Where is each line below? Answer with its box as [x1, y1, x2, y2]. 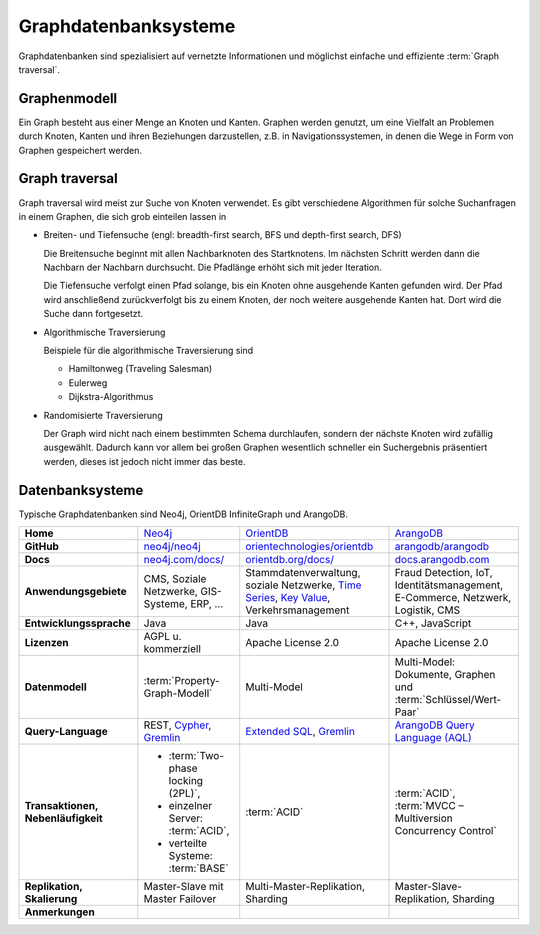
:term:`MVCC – [394, 799, 464, 813]
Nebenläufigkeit [24, 811, 104, 825]
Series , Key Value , [245, 591, 331, 605]
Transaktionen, [24, 799, 99, 813]
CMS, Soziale [143, 572, 207, 586]
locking [168, 774, 204, 788]
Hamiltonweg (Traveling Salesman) [68, 363, 213, 375]
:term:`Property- [143, 674, 220, 688]
